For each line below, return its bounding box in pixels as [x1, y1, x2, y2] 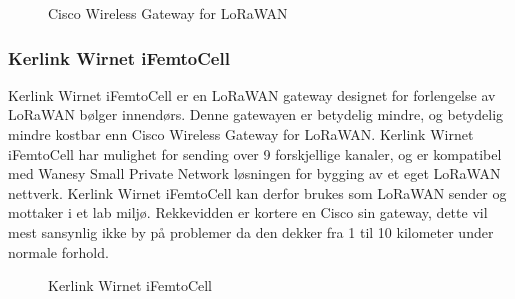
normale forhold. [8, 241, 109, 262]
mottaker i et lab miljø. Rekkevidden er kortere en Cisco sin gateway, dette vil [8, 202, 488, 223]
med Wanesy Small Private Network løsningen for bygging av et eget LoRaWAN [8, 163, 501, 184]
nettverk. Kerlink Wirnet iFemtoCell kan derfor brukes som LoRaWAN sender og [8, 182, 507, 203]
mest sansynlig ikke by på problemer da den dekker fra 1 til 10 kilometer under [8, 221, 494, 242]
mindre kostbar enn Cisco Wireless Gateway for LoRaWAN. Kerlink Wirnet [8, 124, 474, 144]
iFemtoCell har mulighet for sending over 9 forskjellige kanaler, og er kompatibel [8, 143, 502, 164]
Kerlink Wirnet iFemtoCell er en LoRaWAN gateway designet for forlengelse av [8, 84, 496, 105]
